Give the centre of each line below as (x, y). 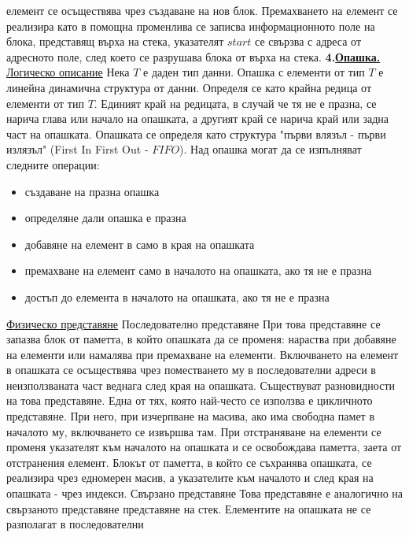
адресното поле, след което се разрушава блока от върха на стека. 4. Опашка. (193, 56)
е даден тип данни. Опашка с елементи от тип (254, 72)
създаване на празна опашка (92, 191)
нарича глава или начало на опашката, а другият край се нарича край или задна (197, 119)
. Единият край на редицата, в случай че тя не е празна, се (235, 103)
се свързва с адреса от (308, 41)
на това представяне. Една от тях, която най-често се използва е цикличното (190, 400)
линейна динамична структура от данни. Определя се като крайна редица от (189, 87)
